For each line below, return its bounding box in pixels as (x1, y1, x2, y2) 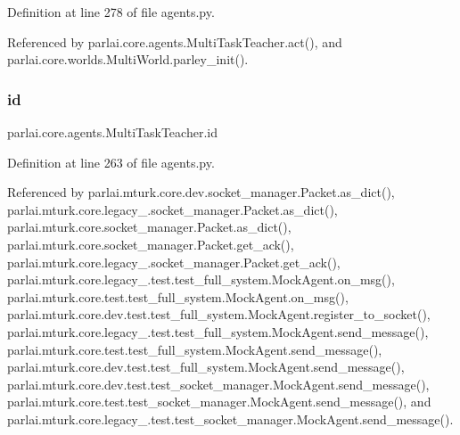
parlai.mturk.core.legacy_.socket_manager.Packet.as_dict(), (7, 200, 338, 218)
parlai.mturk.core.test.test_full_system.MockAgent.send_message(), (7, 340, 382, 358)
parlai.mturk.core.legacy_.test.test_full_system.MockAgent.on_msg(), (7, 270, 395, 289)
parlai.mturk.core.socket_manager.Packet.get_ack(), (7, 234, 294, 253)
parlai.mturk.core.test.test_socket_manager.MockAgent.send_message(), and (7, 392, 431, 411)
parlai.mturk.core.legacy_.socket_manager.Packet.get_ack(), (7, 252, 341, 271)
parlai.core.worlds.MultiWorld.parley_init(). (7, 50, 249, 69)
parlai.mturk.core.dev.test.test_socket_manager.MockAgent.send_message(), (7, 374, 430, 393)
